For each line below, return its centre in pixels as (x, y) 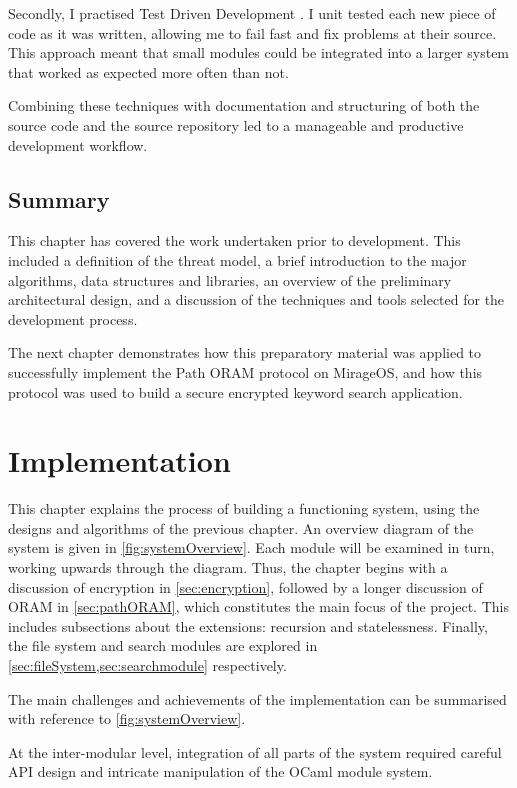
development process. (73, 318)
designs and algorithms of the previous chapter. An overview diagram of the (241, 527)
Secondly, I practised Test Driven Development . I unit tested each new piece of (252, 13)
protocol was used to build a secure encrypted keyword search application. (235, 391)
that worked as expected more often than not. (148, 71)
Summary (59, 198)
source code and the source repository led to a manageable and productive (236, 124)
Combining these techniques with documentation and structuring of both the (244, 105)
